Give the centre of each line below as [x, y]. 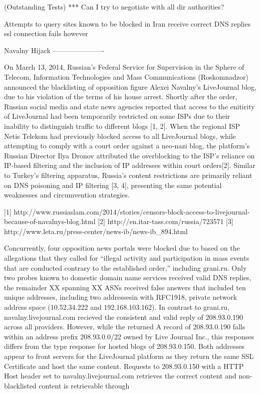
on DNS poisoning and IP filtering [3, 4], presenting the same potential [113, 185]
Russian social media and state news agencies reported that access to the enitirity [129, 106]
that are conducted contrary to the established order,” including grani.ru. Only [125, 267]
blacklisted [20, 385]
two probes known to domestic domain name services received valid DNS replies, [128, 277]
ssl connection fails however [46, 33]
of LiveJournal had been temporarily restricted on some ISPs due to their [117, 116]
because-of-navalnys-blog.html [50, 221]
